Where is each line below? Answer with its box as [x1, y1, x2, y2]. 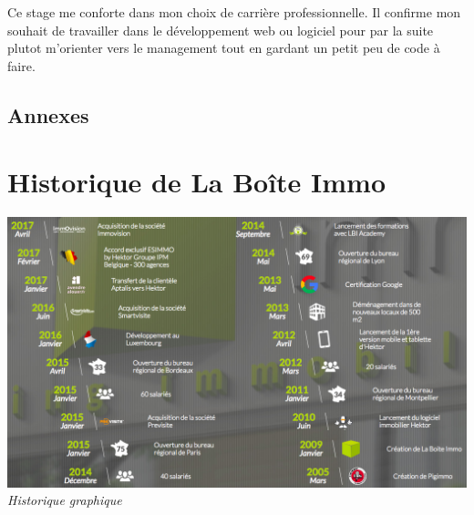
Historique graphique [7, 490, 122, 510]
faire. [7, 56, 36, 75]
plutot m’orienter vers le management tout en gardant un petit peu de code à [7, 38, 440, 57]
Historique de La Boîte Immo [7, 163, 386, 201]
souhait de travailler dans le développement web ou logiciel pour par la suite [7, 20, 434, 39]
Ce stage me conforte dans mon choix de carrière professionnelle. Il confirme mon [7, 3, 461, 21]
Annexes [7, 100, 89, 129]
